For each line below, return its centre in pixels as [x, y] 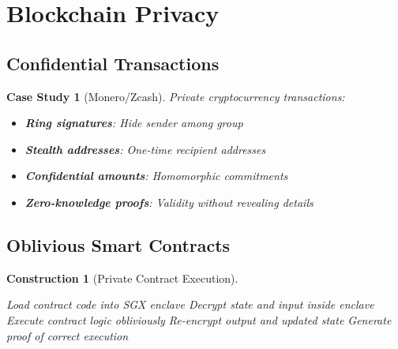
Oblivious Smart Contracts [118, 244]
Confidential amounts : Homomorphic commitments [156, 176]
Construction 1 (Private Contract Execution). [122, 278]
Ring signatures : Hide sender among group [134, 123]
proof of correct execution [68, 335]
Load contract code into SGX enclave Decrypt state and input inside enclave [190, 304]
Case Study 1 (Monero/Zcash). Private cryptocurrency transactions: [176, 96]
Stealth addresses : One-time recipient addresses [145, 149]
